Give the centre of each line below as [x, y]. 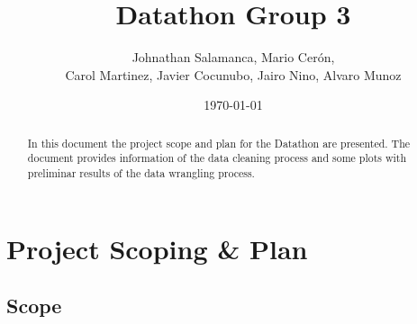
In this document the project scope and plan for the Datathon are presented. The [219, 143]
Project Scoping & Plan [157, 248]
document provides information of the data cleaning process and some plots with [217, 158]
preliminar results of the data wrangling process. [141, 173]
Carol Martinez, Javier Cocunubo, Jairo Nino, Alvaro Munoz [233, 74]
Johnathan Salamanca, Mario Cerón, [233, 57]
